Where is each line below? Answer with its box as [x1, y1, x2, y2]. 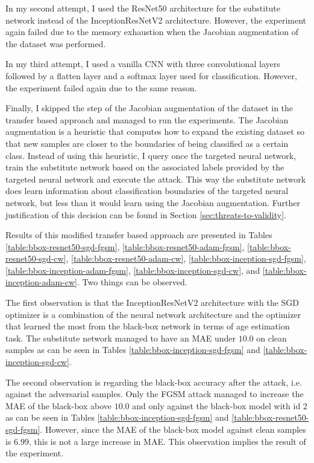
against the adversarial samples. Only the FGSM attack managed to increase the [5, 387, 304, 400]
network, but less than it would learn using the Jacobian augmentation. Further [5, 196, 300, 209]
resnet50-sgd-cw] [5, 252, 66, 265]
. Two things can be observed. [77, 276, 187, 288]
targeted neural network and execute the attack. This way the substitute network [5, 172, 306, 185]
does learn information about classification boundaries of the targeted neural [5, 184, 289, 197]
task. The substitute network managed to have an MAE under [5, 331, 236, 344]
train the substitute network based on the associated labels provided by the [5, 161, 284, 173]
